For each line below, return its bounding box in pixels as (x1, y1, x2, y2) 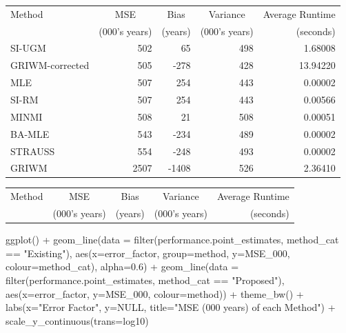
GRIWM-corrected (10, 58, 90, 72)
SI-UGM (10, 41, 46, 55)
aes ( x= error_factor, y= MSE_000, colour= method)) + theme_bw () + (6, 286, 304, 301)
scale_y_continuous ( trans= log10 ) (6, 313, 149, 327)
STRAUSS (10, 143, 55, 158)
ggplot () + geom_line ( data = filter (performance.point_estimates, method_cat (6, 232, 339, 247)
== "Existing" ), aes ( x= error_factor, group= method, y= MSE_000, (6, 245, 290, 260)
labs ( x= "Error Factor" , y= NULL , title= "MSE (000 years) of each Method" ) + (6, 300, 336, 314)
